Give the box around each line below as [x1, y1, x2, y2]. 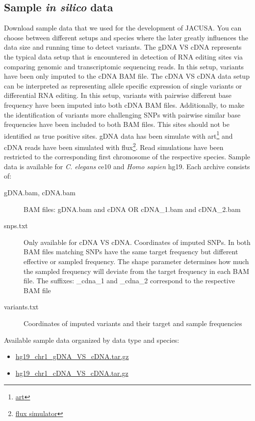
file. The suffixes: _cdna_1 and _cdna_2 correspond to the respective [24, 275, 235, 286]
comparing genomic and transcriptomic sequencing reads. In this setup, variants [4, 61, 244, 71]
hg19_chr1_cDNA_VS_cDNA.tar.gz [15, 367, 128, 378]
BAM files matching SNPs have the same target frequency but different [24, 246, 238, 257]
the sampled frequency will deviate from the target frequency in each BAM [24, 266, 250, 276]
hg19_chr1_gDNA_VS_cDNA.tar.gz [15, 351, 129, 361]
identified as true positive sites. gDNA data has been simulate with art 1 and [4, 129, 233, 141]
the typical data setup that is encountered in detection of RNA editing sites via [4, 51, 243, 61]
